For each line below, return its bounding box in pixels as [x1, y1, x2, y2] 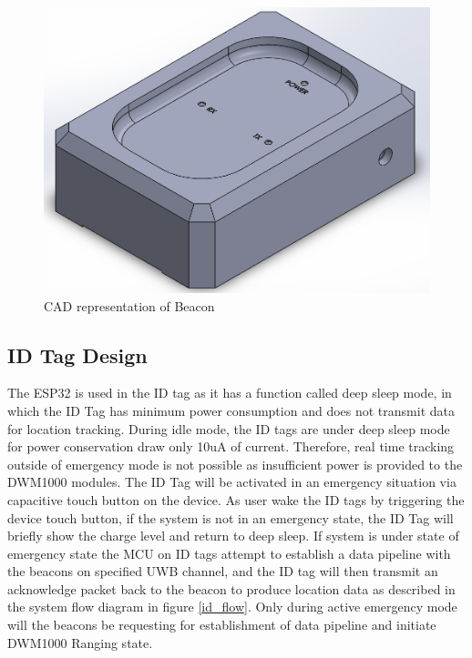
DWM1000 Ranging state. [7, 633, 153, 652]
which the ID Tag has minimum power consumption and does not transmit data [7, 400, 455, 420]
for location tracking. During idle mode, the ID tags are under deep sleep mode [7, 419, 450, 438]
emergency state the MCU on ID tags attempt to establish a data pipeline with [7, 543, 451, 562]
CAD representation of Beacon [44, 296, 215, 315]
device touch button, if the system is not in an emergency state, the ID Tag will [7, 508, 454, 527]
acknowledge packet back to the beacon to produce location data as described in [7, 579, 456, 598]
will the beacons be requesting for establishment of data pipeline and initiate [7, 615, 436, 634]
